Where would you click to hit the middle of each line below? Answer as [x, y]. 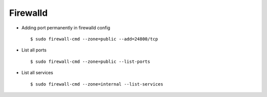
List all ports [34, 50]
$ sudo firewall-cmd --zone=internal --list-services [97, 84]
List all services [37, 73]
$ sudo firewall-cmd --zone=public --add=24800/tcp [94, 39]
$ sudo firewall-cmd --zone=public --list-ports [90, 61]
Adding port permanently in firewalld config [66, 28]
